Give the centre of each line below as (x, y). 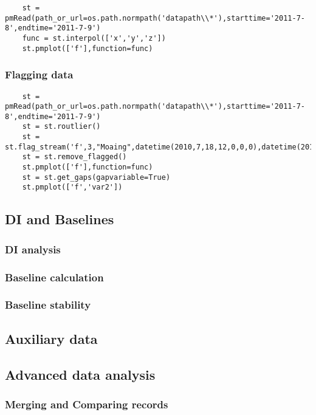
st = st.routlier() (61, 127)
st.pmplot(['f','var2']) (72, 187)
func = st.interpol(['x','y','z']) (94, 38)
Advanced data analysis (80, 374)
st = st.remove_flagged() (74, 157)
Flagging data (39, 74)
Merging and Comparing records (87, 404)
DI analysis (33, 249)
